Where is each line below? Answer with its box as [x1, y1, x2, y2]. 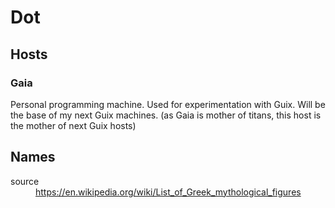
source [10, 175, 40, 187]
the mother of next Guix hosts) [10, 119, 137, 131]
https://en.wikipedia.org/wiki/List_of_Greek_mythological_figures [35, 186, 302, 198]
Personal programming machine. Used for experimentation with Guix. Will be [10, 98, 326, 110]
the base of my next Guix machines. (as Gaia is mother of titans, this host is [10, 109, 322, 121]
